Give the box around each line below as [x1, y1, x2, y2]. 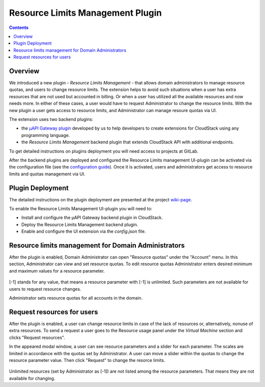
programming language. [21, 132, 70, 138]
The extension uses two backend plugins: [9, 116, 93, 122]
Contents [9, 25, 29, 30]
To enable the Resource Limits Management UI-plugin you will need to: [9, 206, 152, 211]
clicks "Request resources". [9, 334, 65, 340]
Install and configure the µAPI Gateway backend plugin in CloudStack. [21, 215, 163, 221]
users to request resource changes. [9, 286, 81, 292]
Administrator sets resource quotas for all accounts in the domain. [9, 295, 143, 301]
